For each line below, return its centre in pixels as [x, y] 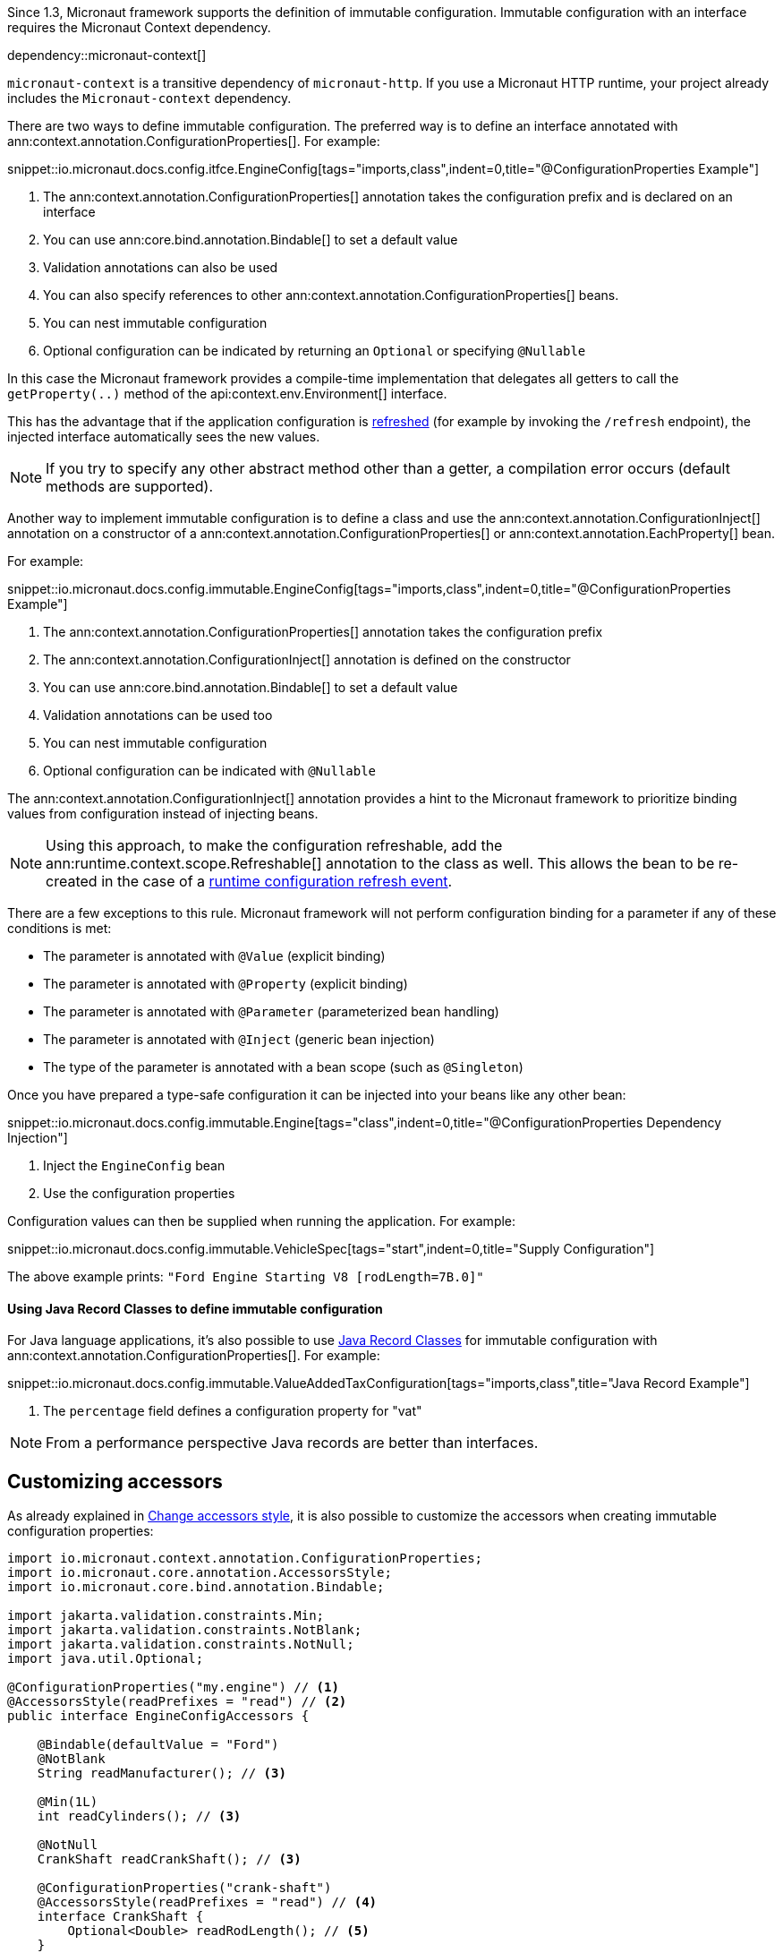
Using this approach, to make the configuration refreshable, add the [274, 845]
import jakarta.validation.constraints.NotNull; [181, 1645]
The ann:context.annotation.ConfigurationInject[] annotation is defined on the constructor [307, 660]
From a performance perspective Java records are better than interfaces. [292, 1443]
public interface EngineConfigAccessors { [158, 1716]
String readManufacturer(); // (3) [162, 1773]
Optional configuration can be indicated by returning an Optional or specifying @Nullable [315, 351]
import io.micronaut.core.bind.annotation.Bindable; [196, 1587]
